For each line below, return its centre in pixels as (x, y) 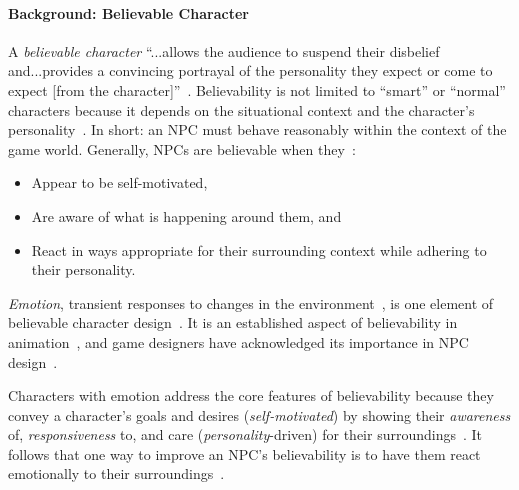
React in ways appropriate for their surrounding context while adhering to (259, 249)
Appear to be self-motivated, (119, 182)
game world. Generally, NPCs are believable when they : (182, 148)
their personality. (83, 269)
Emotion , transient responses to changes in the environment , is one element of (251, 302)
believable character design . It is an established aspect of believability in (233, 322)
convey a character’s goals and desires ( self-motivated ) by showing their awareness (259, 414)
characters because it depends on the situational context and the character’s (241, 109)
